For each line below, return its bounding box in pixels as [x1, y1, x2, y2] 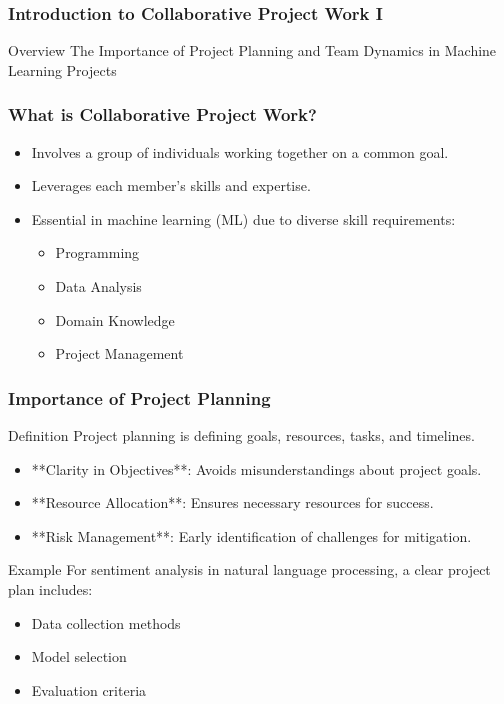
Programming [55, 242, 140, 263]
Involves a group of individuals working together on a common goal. [31, 141, 449, 162]
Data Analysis [55, 276, 142, 296]
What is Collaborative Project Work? [8, 102, 317, 127]
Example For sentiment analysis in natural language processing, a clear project [8, 559, 491, 580]
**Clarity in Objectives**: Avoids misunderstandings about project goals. [31, 458, 482, 479]
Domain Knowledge [55, 309, 175, 330]
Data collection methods [31, 612, 181, 633]
